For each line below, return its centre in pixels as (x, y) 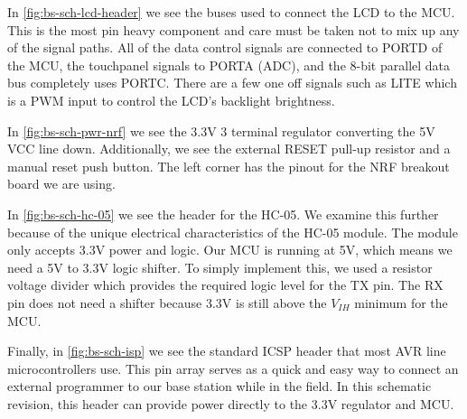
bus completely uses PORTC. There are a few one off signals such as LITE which (232, 83)
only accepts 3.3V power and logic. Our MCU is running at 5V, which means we (230, 250)
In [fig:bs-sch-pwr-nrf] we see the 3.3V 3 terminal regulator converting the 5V (221, 130)
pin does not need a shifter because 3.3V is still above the (167, 302)
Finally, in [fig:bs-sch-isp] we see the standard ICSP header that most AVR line (227, 351)
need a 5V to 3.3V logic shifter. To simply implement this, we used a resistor (220, 267)
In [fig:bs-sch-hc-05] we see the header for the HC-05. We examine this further (223, 214)
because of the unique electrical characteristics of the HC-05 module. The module (233, 232)
